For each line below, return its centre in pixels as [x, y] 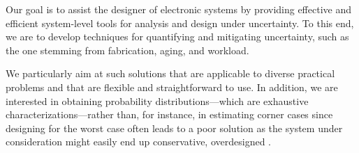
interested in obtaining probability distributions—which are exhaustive [157, 100]
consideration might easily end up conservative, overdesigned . [138, 142]
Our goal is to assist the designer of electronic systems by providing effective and [178, 9]
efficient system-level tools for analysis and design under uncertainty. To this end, [180, 23]
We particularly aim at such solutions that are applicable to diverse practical [170, 73]
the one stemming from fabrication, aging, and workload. [127, 50]
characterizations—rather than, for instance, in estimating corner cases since [169, 114]
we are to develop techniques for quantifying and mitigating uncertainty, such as [177, 37]
